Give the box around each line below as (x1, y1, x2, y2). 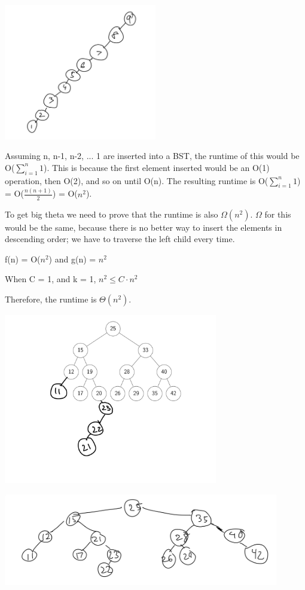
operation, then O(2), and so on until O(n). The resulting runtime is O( (5, 174, 269, 187)
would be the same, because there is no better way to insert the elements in (5, 221, 282, 233)
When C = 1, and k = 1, (5, 273, 96, 285)
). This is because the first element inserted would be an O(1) (44, 161, 270, 173)
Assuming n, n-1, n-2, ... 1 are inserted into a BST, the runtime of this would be (5, 149, 300, 162)
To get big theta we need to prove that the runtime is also (5, 207, 218, 220)
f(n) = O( (5, 252, 41, 265)
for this (264, 207, 291, 220)
